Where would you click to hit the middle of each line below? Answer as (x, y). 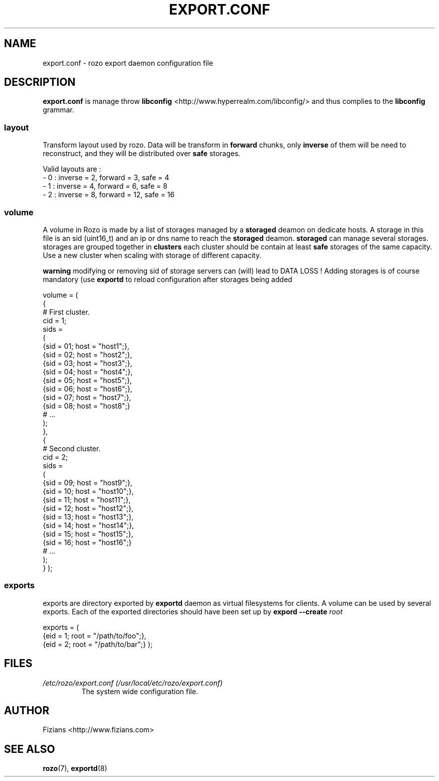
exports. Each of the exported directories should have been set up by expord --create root (193, 611)
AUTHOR (27, 710)
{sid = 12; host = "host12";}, (88, 508)
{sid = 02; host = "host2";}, (87, 354)
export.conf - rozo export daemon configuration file (128, 63)
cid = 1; (55, 320)
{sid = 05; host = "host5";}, (87, 380)
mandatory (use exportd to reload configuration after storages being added (168, 279)
